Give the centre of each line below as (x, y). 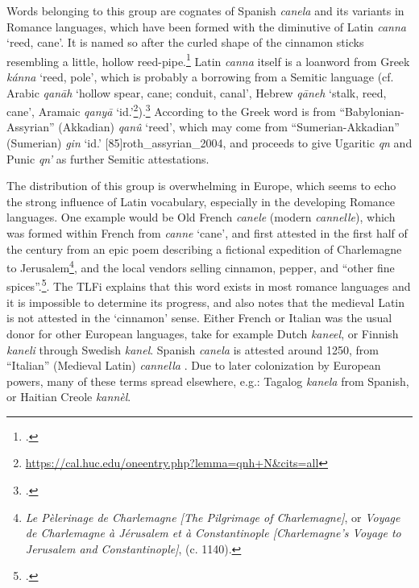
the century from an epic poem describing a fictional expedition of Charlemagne (204, 248)
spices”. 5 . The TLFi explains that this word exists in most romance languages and (209, 285)
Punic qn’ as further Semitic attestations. (108, 158)
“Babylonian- (372, 111)
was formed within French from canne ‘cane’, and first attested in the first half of (207, 233)
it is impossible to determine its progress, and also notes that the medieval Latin (206, 302)
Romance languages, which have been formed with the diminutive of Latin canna (206, 26)
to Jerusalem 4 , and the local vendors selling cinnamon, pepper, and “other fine (201, 266)
